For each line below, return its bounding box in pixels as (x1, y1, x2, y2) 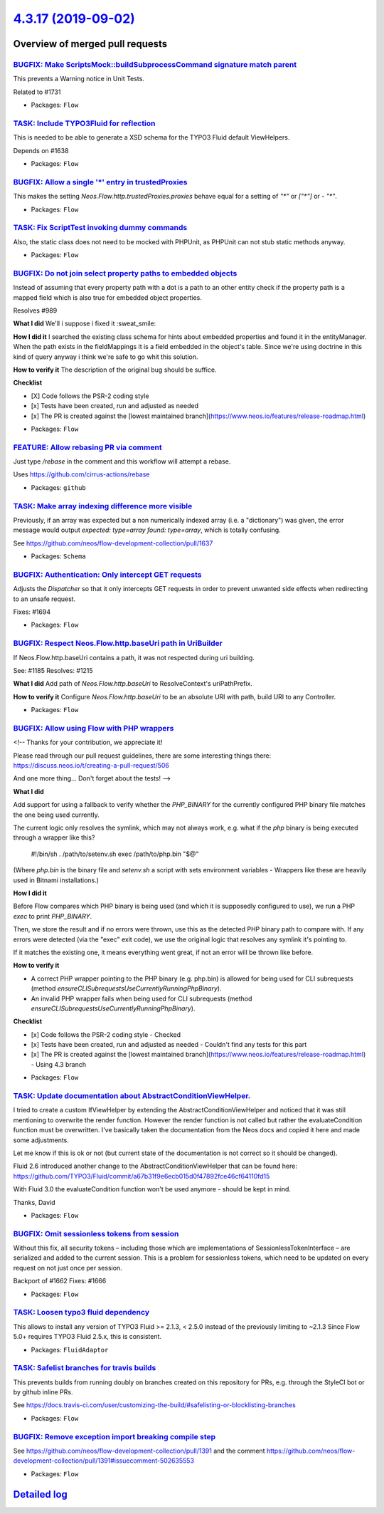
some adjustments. (13, 1136, 69, 1144)
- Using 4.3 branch (31, 1060, 87, 1068)
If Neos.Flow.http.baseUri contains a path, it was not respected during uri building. (13, 653, 255, 662)
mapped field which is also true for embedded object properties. (13, 293, 203, 302)
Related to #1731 (13, 88, 61, 96)
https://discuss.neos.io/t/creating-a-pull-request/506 (13, 761, 170, 770)
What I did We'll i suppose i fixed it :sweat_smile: (13, 319, 156, 328)
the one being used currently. (13, 810, 100, 819)
